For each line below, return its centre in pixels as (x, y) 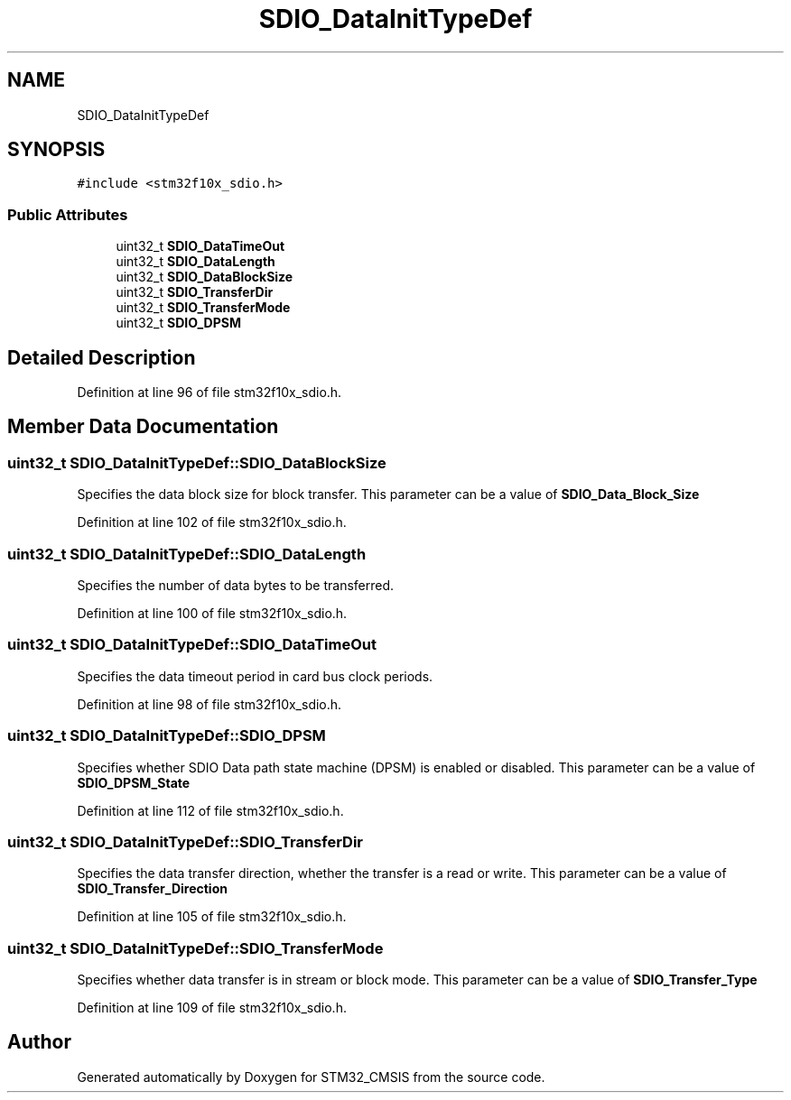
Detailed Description (102, 357)
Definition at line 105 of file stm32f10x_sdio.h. (212, 917)
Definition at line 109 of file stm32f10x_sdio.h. (212, 1008)
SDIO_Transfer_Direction (152, 889)
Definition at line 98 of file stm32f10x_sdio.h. (209, 704)
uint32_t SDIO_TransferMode (203, 308)
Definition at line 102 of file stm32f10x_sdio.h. (212, 522)
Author (39, 1042)
